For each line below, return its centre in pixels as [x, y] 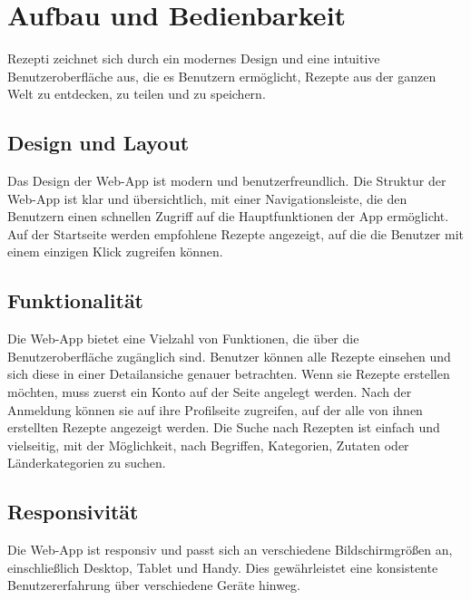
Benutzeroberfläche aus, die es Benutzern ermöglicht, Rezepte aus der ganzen [222, 76]
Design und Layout [98, 143]
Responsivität [73, 512]
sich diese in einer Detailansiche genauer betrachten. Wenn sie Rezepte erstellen [229, 374]
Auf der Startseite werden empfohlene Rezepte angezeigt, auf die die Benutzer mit [236, 233]
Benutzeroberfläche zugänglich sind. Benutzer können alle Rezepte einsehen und [229, 356]
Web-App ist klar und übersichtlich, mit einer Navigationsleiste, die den [207, 198]
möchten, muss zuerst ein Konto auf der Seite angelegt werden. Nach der [210, 392]
